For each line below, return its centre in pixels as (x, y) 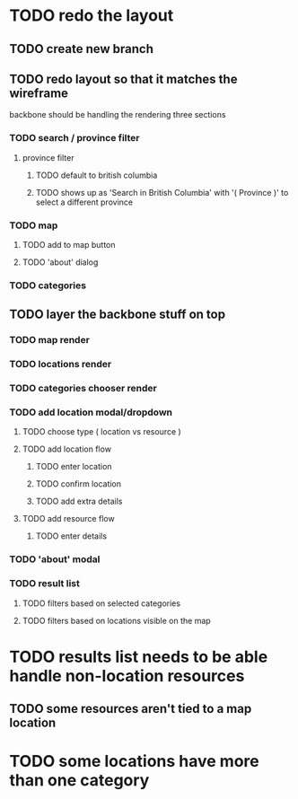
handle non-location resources (127, 676)
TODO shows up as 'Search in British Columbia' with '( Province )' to (162, 192)
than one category (79, 781)
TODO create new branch (82, 49)
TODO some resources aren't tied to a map (131, 709)
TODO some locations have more (134, 762)
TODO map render (49, 340)
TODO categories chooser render (83, 389)
